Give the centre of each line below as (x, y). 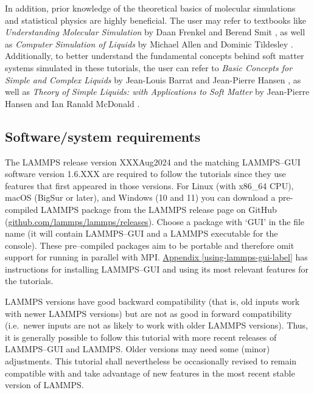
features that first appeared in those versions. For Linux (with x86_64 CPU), (149, 185)
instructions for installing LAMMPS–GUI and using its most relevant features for (157, 269)
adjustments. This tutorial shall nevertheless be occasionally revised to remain (151, 361)
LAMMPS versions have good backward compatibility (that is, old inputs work (152, 301)
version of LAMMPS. (44, 385)
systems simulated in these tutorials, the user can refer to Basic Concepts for (149, 67)
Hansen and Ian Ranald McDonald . (72, 103)
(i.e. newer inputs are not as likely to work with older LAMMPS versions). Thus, (156, 325)
